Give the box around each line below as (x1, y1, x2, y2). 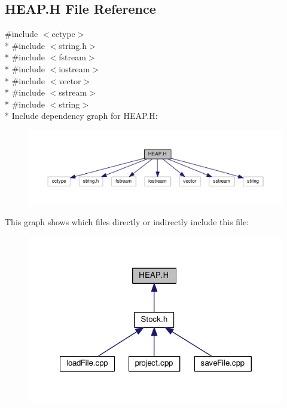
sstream (59, 86, 87, 99)
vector (59, 74, 81, 87)
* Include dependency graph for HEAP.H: (5, 109, 158, 122)
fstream (59, 51, 86, 63)
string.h (59, 39, 87, 51)
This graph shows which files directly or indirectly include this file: (5, 216, 249, 228)
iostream (59, 62, 90, 75)
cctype (51, 27, 75, 40)
